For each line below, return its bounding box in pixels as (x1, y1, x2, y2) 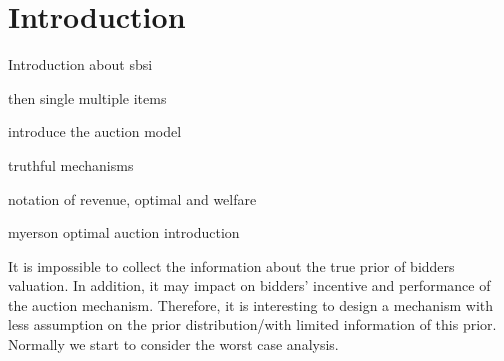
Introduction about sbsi (8, 54, 153, 75)
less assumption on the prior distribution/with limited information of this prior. (8, 314, 497, 335)
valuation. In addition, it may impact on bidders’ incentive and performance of (8, 275, 491, 296)
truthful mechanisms (8, 154, 134, 175)
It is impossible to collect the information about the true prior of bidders (8, 255, 455, 276)
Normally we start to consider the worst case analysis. (8, 334, 339, 355)
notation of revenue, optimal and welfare (8, 188, 257, 209)
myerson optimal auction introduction (8, 222, 240, 243)
